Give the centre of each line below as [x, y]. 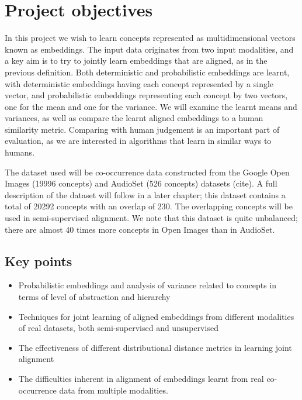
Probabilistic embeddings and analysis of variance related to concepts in [147, 285]
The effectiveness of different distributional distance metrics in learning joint [155, 347]
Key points [39, 261]
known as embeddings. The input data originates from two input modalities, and [149, 49]
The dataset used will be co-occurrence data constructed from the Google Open [147, 172]
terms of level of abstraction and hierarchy [94, 297]
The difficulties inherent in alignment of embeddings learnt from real [141, 378]
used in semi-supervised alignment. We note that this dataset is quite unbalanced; [151, 218]
